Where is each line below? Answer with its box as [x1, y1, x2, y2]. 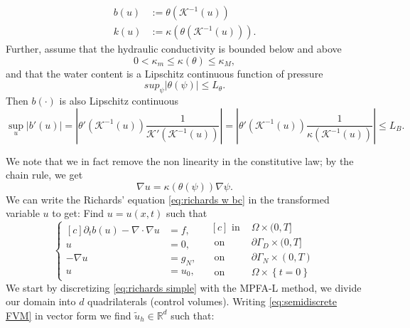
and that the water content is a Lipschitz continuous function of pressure [6, 65, 323, 80]
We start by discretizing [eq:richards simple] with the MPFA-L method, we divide [6, 280, 362, 295]
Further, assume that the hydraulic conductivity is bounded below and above [6, 41, 342, 56]
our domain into [6, 294, 76, 309]
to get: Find [52, 206, 104, 221]
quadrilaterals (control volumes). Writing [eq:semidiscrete [87, 294, 337, 309]
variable [6, 206, 40, 221]
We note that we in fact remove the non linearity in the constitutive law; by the [6, 153, 354, 168]
